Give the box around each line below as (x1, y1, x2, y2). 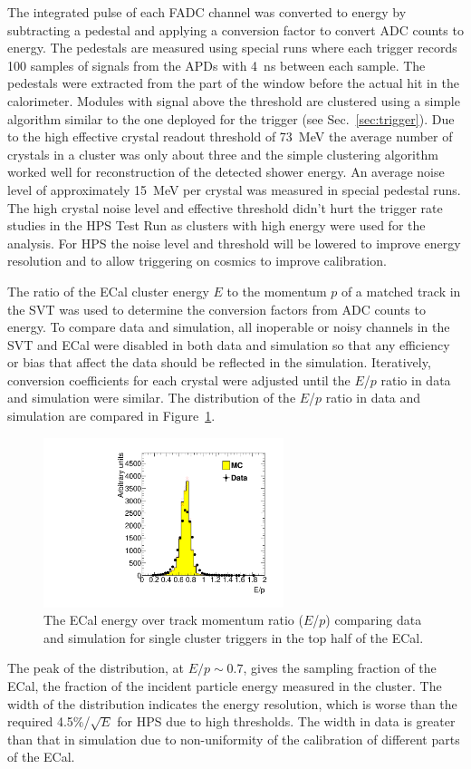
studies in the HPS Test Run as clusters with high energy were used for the (7, 216, 426, 235)
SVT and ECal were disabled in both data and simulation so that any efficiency (7, 335, 450, 354)
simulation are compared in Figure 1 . (7, 406, 216, 425)
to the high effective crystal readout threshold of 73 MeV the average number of (7, 127, 453, 146)
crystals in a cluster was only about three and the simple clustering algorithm (7, 144, 438, 163)
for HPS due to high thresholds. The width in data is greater (117, 712, 456, 731)
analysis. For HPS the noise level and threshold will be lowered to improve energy (7, 233, 461, 252)
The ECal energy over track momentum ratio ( (43, 610, 303, 629)
